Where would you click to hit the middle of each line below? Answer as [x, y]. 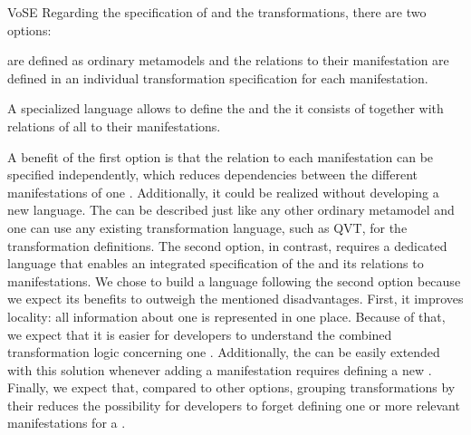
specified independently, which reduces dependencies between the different [212, 174]
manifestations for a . [67, 423]
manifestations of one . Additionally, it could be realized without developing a [223, 192]
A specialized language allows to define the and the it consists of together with [226, 108]
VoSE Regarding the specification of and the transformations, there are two [217, 12]
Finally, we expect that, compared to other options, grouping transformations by [231, 387]
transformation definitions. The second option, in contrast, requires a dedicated [227, 245]
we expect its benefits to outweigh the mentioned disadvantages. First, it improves [235, 299]
